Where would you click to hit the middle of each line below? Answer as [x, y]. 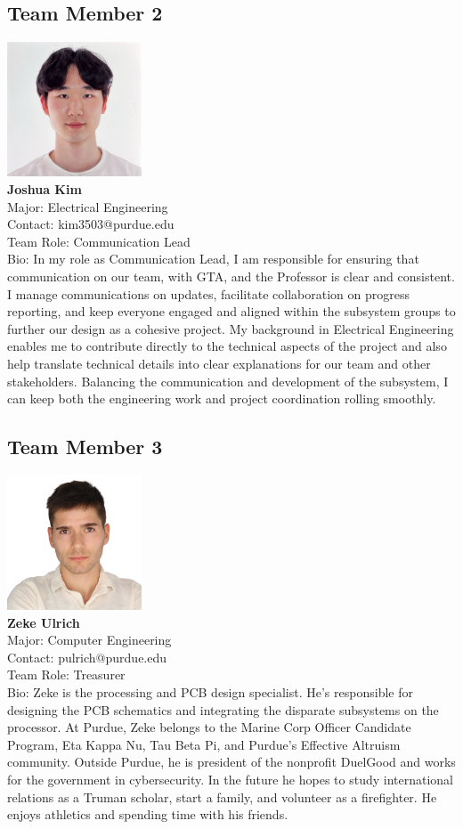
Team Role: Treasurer [66, 675]
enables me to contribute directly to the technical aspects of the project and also [227, 346]
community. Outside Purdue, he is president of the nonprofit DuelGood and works [231, 762]
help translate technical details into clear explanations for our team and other [219, 363]
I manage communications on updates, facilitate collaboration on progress [208, 293]
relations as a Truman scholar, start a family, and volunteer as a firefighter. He [222, 796]
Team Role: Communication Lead [99, 241]
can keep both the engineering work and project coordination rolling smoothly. [222, 398]
